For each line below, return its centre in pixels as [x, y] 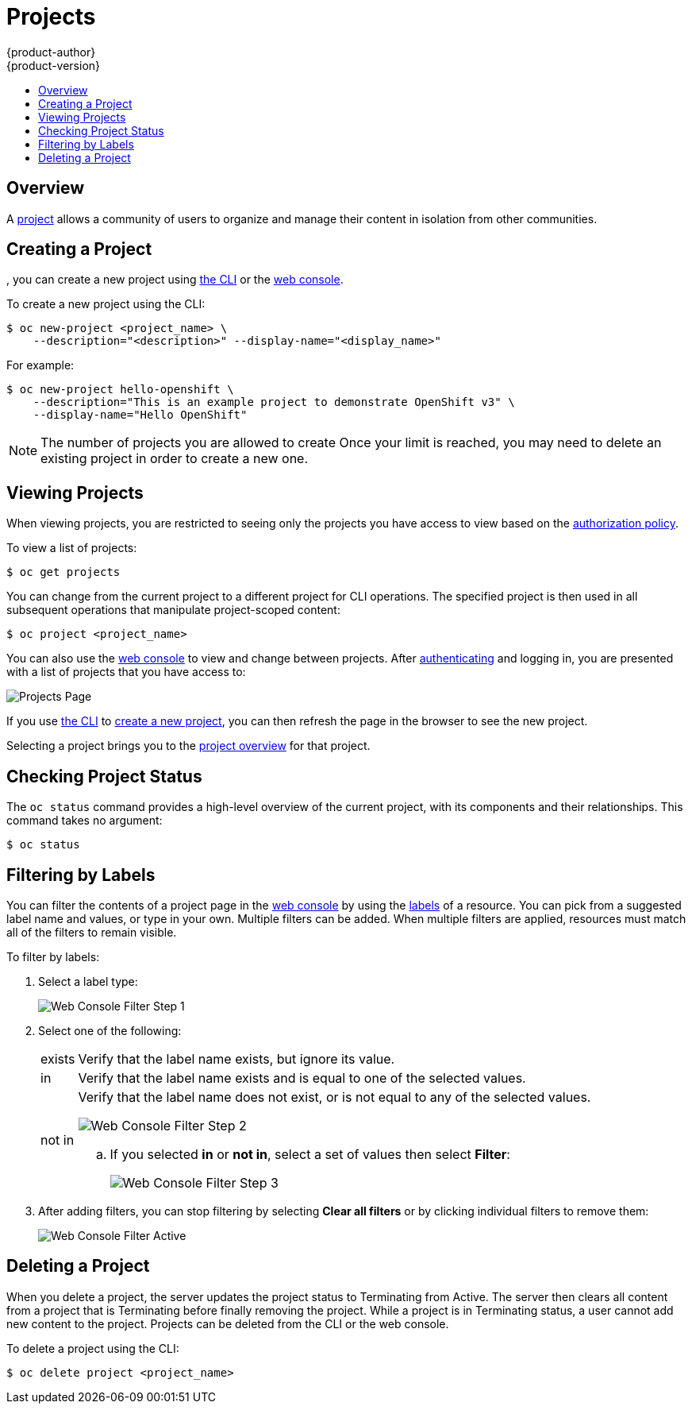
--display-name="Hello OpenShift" [140, 415]
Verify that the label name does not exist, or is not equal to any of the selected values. [334, 1097]
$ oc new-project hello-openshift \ [120, 390]
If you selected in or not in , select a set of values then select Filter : [310, 1154]
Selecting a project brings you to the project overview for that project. [188, 746]
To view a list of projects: [72, 548]
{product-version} [54, 65]
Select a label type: [88, 981]
